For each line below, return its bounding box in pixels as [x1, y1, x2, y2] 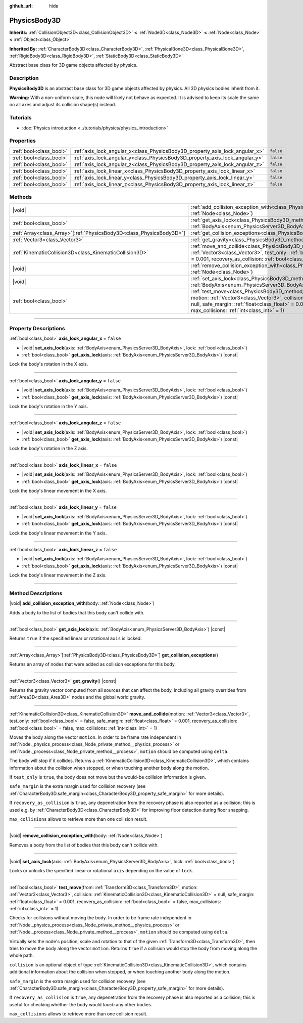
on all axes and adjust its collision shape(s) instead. [9, 102, 116, 108]
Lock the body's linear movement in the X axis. [9, 488, 107, 494]
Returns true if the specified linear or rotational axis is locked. [9, 635, 142, 642]
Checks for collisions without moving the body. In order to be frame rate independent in [9, 915, 192, 921]
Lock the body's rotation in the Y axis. [9, 403, 88, 409]
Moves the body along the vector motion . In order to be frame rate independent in [9, 734, 181, 740]
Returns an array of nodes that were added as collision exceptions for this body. [9, 661, 176, 668]
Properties [9, 137, 36, 144]
